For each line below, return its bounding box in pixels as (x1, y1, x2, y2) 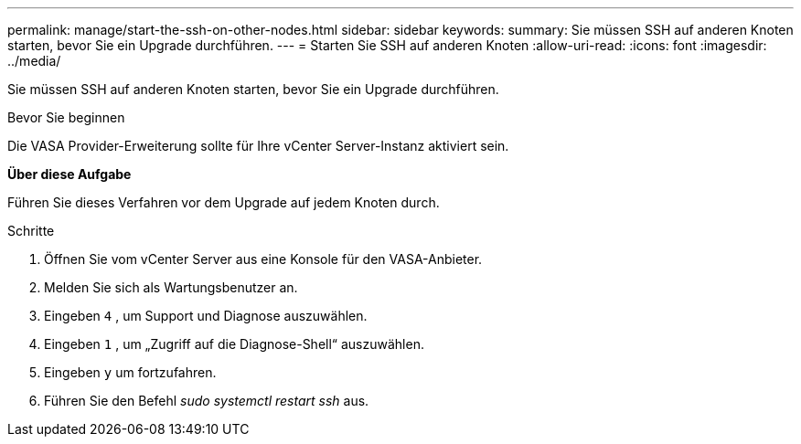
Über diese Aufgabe (7, 166, 132, 182)
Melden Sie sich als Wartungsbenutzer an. (44, 280, 298, 295)
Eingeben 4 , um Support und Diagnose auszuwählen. (44, 308, 368, 323)
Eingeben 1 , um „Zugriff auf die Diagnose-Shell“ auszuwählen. (44, 336, 424, 352)
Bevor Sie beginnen (7, 110, 125, 125)
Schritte (7, 223, 55, 238)
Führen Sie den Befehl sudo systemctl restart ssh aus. (44, 393, 369, 408)
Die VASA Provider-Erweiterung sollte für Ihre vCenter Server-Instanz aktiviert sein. (7, 138, 509, 153)
